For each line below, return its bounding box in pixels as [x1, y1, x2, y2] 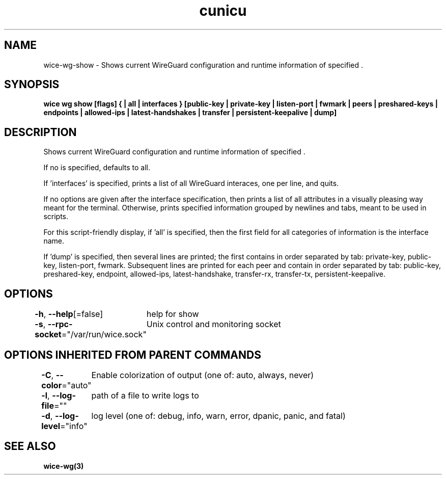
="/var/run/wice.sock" [61, 329, 147, 340]
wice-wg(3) [43, 461, 84, 470]
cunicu [199, 2, 247, 19]
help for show [146, 309, 199, 320]
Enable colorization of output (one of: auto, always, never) [91, 369, 314, 380]
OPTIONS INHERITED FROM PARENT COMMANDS [4, 348, 261, 361]
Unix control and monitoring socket [146, 319, 281, 330]
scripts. [43, 212, 69, 221]
